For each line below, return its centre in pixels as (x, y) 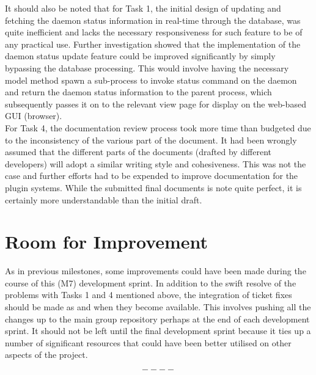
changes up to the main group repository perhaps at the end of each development (157, 319)
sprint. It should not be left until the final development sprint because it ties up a (158, 331)
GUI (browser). (34, 116)
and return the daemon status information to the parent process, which (138, 92)
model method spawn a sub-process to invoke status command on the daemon (151, 80)
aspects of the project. (46, 355)
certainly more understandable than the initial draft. (104, 199)
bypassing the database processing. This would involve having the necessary (147, 67)
